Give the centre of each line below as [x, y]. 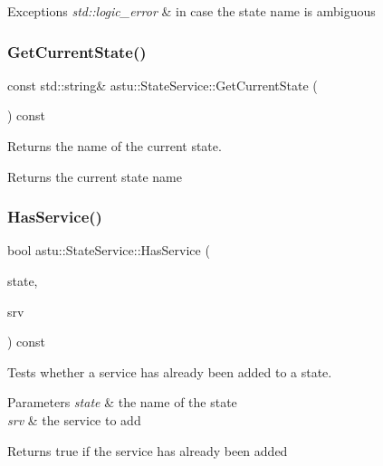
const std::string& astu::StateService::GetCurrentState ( [163, 85]
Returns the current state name [95, 176]
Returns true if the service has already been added [148, 450]
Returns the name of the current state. [115, 146]
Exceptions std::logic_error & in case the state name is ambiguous [191, 11]
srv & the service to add [74, 419]
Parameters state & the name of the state [122, 402]
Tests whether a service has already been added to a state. [170, 371]
